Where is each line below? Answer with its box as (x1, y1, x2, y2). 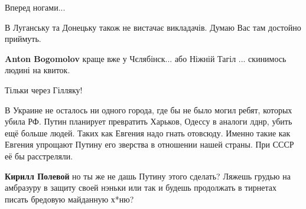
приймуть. (5, 32, 41, 45)
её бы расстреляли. (5, 149, 73, 162)
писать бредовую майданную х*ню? (5, 192, 134, 205)
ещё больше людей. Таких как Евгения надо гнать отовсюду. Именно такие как (5, 126, 291, 139)
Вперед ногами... (5, 1, 66, 13)
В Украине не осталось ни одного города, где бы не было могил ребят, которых (5, 103, 292, 116)
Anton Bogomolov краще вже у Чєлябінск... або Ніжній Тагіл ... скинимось (5, 52, 287, 64)
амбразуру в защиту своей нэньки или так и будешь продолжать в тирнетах (5, 181, 277, 194)
